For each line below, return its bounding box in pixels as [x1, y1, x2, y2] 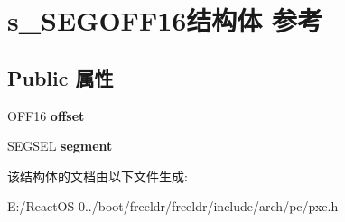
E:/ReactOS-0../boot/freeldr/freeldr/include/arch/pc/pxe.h [7, 197, 339, 216]
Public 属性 [7, 63, 114, 91]
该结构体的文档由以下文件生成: [7, 166, 188, 185]
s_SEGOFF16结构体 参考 [7, 2, 323, 39]
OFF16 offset [7, 106, 85, 125]
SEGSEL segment [7, 136, 113, 155]
